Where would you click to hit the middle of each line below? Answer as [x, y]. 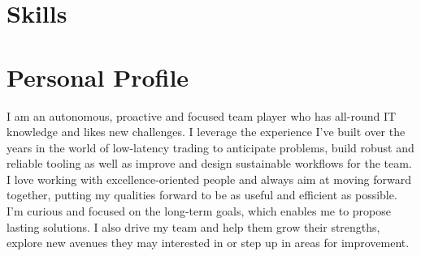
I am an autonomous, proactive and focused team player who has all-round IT [202, 115]
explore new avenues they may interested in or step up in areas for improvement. [208, 243]
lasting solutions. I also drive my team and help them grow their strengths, [193, 226]
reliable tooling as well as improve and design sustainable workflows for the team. [209, 163]
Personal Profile [98, 77]
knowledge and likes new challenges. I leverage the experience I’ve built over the [206, 132]
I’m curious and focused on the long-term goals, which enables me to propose [199, 211]
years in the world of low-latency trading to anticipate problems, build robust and [210, 147]
